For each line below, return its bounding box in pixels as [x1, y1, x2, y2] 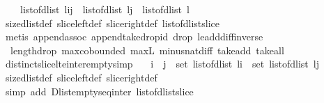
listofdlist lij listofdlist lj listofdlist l [20, 2, 190, 16]
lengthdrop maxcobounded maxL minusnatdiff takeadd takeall [10, 42, 284, 57]
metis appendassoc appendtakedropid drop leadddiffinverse [5, 29, 263, 44]
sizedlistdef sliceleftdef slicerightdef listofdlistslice [5, 15, 220, 30]
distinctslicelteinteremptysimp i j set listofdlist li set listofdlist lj [5, 56, 319, 71]
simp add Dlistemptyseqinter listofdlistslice [5, 84, 194, 98]
